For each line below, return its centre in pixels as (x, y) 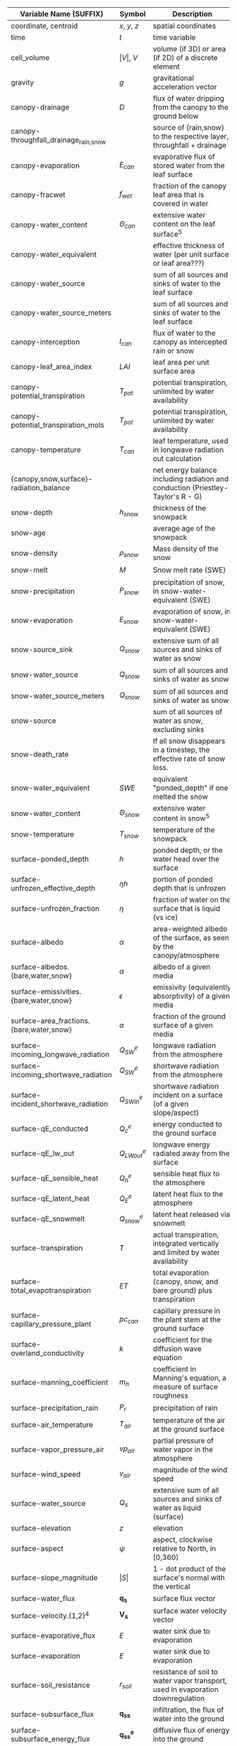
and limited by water (187, 1252)
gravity (22, 82)
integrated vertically (186, 1244)
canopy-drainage (40, 107)
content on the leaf (184, 224)
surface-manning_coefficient (60, 1383)
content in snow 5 (181, 817)
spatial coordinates (184, 26)
